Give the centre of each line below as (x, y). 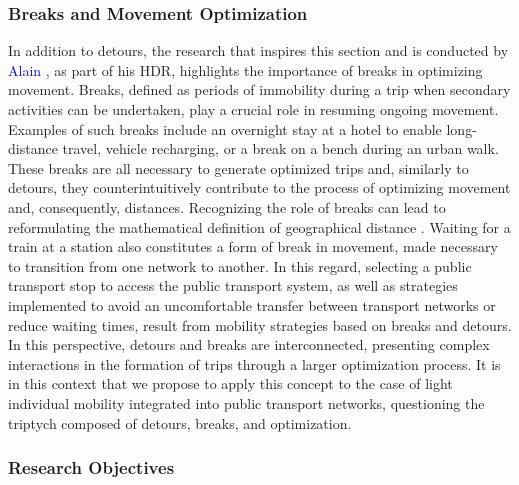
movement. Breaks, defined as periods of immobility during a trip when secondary (259, 89)
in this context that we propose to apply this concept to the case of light (230, 383)
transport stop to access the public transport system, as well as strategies (233, 285)
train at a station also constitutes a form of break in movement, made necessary (253, 246)
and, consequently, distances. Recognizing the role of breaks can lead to (227, 206)
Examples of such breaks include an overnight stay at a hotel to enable (225, 128)
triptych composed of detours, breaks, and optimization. (180, 422)
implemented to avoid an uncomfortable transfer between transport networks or (252, 304)
